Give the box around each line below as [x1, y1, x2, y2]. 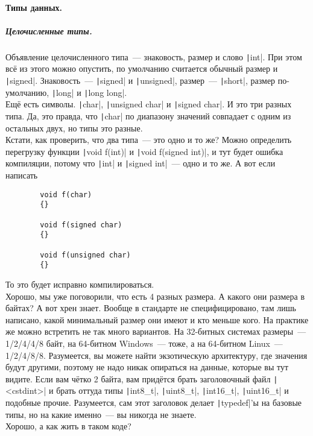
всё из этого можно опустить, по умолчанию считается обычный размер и [5, 62, 278, 75]
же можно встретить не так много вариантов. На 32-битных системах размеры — [5, 325, 306, 338]
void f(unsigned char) [40, 250, 131, 259]
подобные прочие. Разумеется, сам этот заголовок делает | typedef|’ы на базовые [5, 396, 302, 409]
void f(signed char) [40, 220, 122, 229]
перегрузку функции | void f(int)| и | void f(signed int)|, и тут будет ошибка [5, 145, 283, 157]
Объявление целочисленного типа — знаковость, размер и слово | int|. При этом [5, 50, 302, 63]
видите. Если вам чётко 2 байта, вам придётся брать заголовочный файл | [5, 372, 278, 385]
